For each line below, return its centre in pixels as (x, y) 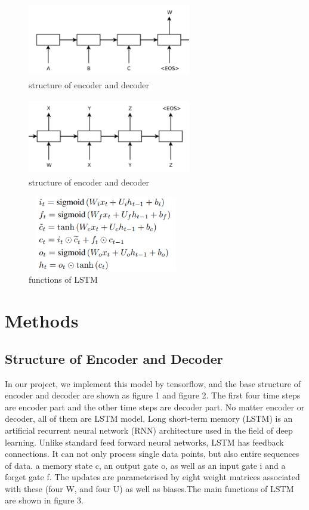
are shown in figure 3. (44, 500)
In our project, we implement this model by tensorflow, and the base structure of (153, 383)
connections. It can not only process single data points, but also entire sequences (152, 454)
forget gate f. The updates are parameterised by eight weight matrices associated (152, 477)
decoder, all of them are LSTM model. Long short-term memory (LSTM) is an (149, 418)
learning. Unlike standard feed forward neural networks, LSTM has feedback (144, 442)
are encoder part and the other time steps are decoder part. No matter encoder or (155, 407)
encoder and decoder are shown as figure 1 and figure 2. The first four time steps (153, 395)
